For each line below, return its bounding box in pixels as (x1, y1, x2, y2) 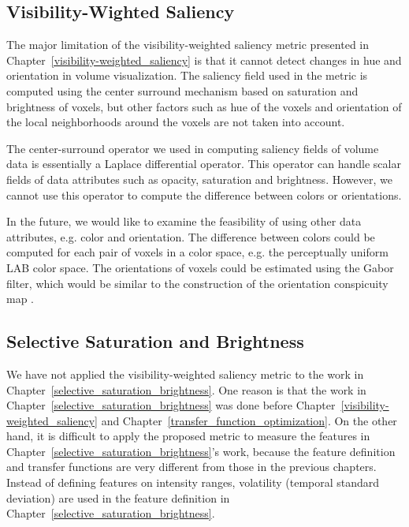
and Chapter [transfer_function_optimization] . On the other (101, 412, 397, 428)
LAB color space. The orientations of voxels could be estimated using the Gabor (6, 259, 394, 275)
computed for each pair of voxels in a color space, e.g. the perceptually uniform (6, 244, 389, 260)
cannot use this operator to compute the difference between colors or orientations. (6, 186, 402, 203)
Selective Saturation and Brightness (6, 329, 304, 353)
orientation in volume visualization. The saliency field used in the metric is (6, 67, 368, 84)
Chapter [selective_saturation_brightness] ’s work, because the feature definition (6, 443, 396, 459)
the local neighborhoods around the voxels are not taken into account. (6, 114, 345, 130)
